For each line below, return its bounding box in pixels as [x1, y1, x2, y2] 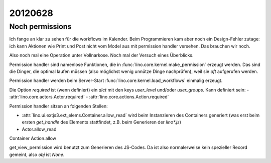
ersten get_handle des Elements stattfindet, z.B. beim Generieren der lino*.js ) [22, 119, 182, 125]
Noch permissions [9, 22, 72, 31]
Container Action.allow [9, 135, 57, 141]
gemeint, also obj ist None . [9, 151, 65, 157]
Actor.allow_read [22, 126, 57, 132]
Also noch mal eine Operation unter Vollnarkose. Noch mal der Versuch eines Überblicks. [9, 52, 194, 58]
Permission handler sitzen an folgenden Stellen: [9, 103, 108, 109]
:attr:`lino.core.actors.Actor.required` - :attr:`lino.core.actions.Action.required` [9, 94, 169, 100]
